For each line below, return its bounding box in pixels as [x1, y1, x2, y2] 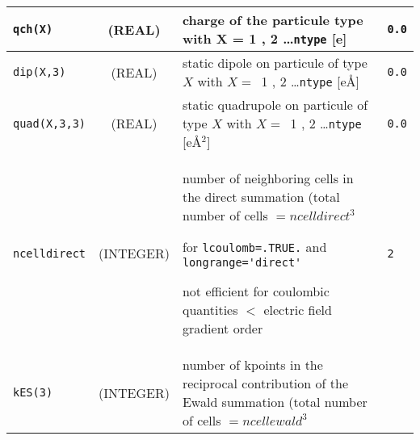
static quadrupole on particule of [182, 95, 368, 114]
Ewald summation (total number [182, 392, 367, 411]
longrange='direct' [182, 256, 302, 269]
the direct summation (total [182, 187, 340, 206]
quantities [182, 300, 238, 319]
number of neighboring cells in [182, 169, 354, 187]
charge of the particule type [182, 10, 363, 29]
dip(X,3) [13, 65, 66, 78]
